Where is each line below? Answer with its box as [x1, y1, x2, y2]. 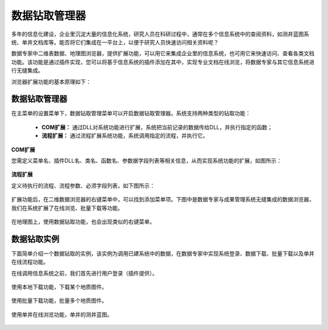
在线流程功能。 [11, 258, 49, 266]
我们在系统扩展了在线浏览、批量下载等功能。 [11, 204, 123, 212]
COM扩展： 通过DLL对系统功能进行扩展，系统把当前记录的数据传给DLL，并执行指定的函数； [41, 123, 273, 130]
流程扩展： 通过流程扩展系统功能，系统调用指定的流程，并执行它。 [41, 132, 208, 140]
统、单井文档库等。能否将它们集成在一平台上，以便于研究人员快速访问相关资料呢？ [11, 38, 219, 45]
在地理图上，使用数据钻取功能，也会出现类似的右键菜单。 [11, 218, 155, 225]
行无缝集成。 [11, 67, 44, 74]
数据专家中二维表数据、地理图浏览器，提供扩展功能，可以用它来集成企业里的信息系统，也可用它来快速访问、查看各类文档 [11, 50, 315, 57]
